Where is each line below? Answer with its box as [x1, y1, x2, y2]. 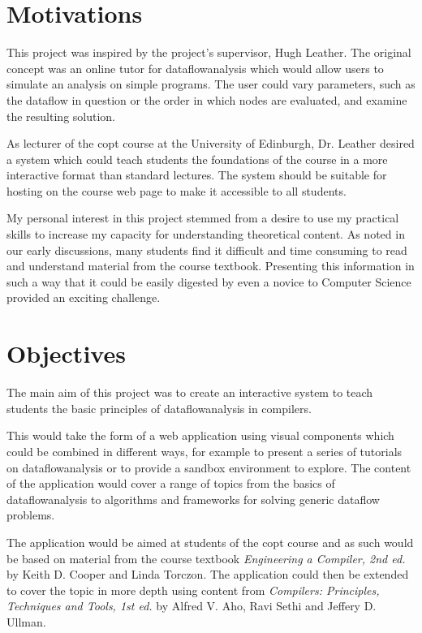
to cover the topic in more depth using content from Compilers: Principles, [6, 581, 380, 598]
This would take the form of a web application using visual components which [6, 427, 394, 444]
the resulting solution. [6, 107, 115, 124]
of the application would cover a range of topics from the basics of [6, 475, 335, 492]
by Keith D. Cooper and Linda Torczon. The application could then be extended [6, 566, 409, 583]
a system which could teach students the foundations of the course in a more [6, 150, 388, 167]
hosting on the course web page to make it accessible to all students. [6, 182, 347, 199]
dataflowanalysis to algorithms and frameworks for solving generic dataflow [6, 490, 380, 507]
